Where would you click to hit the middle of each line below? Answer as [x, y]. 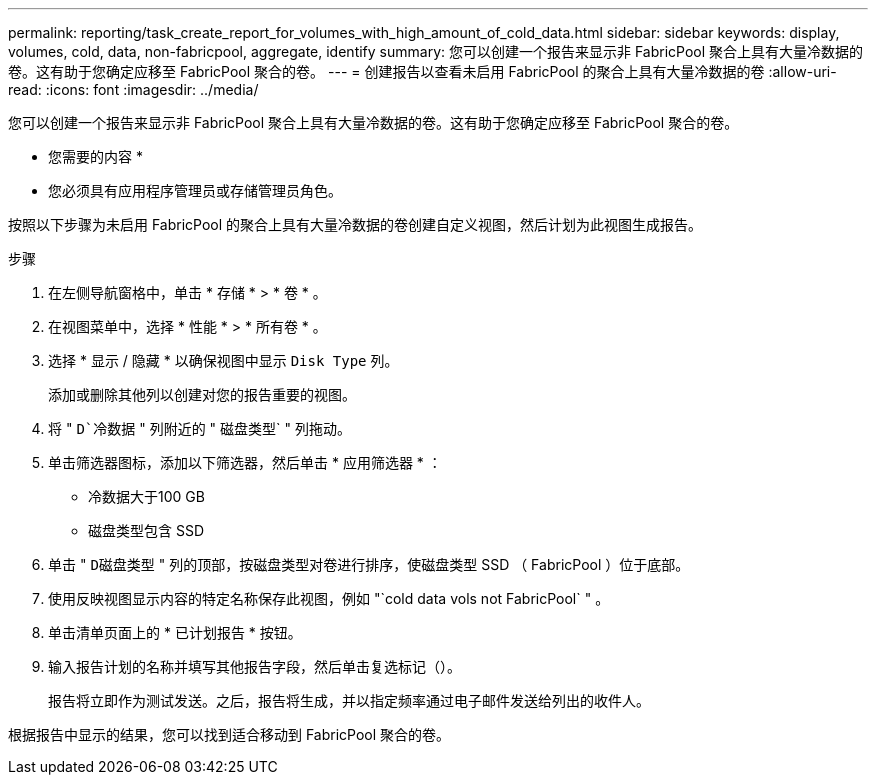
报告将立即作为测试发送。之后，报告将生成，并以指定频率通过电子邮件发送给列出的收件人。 [349, 700]
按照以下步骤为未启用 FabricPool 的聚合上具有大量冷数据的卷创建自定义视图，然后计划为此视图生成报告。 [355, 224]
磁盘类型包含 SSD [146, 530]
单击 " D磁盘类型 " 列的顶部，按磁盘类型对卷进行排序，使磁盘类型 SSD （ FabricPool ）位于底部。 [369, 564]
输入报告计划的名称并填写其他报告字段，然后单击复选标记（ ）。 [254, 666]
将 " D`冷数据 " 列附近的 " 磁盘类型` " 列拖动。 [199, 428]
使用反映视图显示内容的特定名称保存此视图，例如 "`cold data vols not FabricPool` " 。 [329, 598]
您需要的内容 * [95, 156]
